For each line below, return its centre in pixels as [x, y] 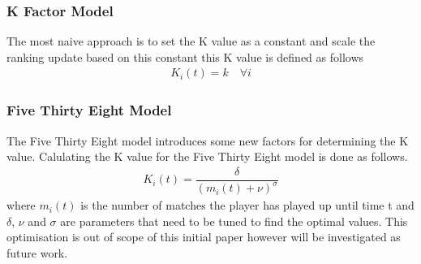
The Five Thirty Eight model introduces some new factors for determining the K [208, 140]
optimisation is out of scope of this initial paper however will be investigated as [204, 237]
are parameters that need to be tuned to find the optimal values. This [234, 221]
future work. [37, 253]
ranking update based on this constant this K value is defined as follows [185, 56]
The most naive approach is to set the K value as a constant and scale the [191, 41]
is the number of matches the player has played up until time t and [247, 205]
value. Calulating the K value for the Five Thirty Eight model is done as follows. [207, 156]
